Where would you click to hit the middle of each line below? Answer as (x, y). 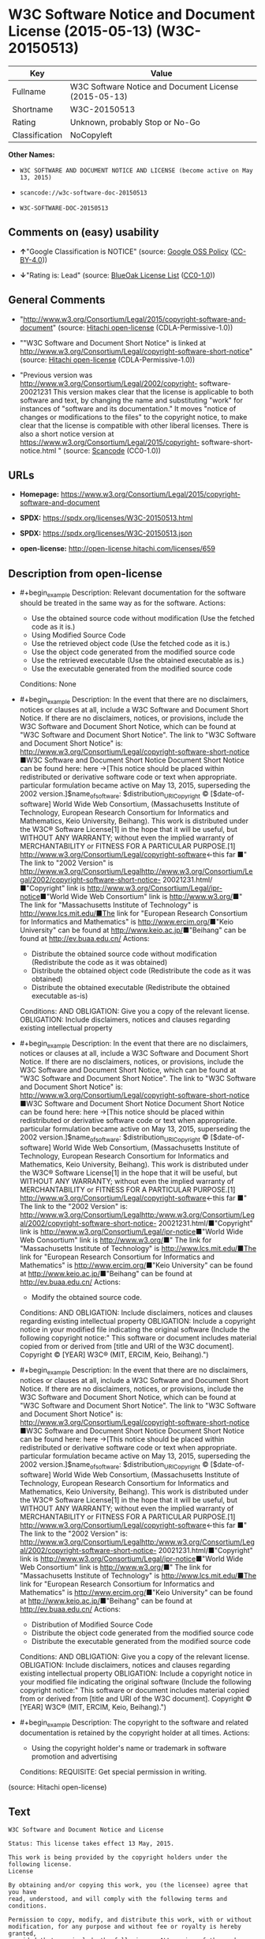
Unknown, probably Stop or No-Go (135, 122)
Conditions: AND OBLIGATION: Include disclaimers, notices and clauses (136, 1313)
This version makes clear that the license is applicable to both (153, 391)
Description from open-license (86, 574)
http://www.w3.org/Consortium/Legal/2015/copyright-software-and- (135, 319)
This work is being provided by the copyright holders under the (118, 1858)
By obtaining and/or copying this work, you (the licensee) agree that (128, 1885)
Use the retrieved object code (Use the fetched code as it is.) (131, 643)
